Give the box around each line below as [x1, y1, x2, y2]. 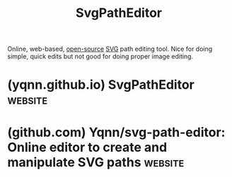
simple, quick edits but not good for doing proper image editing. [7, 52, 193, 61]
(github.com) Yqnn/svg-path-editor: [7, 124, 226, 140]
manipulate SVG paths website [7, 154, 185, 170]
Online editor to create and [7, 139, 168, 155]
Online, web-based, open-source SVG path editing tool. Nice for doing [7, 44, 213, 54]
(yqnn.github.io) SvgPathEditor [7, 77, 195, 93]
